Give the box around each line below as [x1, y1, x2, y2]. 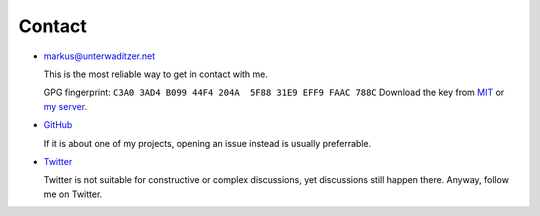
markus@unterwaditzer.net [43, 50, 156, 62]
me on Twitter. [43, 188, 103, 200]
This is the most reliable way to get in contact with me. [43, 68, 269, 80]
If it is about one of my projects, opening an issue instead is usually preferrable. [43, 137, 372, 149]
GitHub [43, 119, 73, 131]
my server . [43, 100, 88, 112]
